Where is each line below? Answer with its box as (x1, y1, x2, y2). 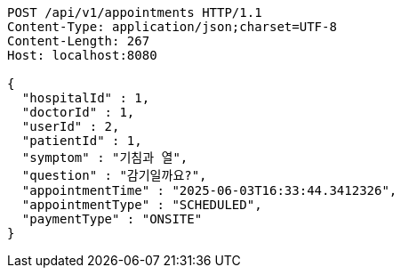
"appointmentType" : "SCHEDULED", (21, 198, 262, 212)
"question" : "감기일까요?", (21, 168, 207, 182)
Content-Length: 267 (7, 34, 150, 48)
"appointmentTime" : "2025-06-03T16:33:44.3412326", (21, 183, 397, 198)
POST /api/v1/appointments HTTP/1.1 (7, 5, 262, 20)
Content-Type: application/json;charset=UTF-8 (7, 20, 337, 34)
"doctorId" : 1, (21, 105, 135, 119)
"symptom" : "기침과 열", (21, 150, 188, 165)
